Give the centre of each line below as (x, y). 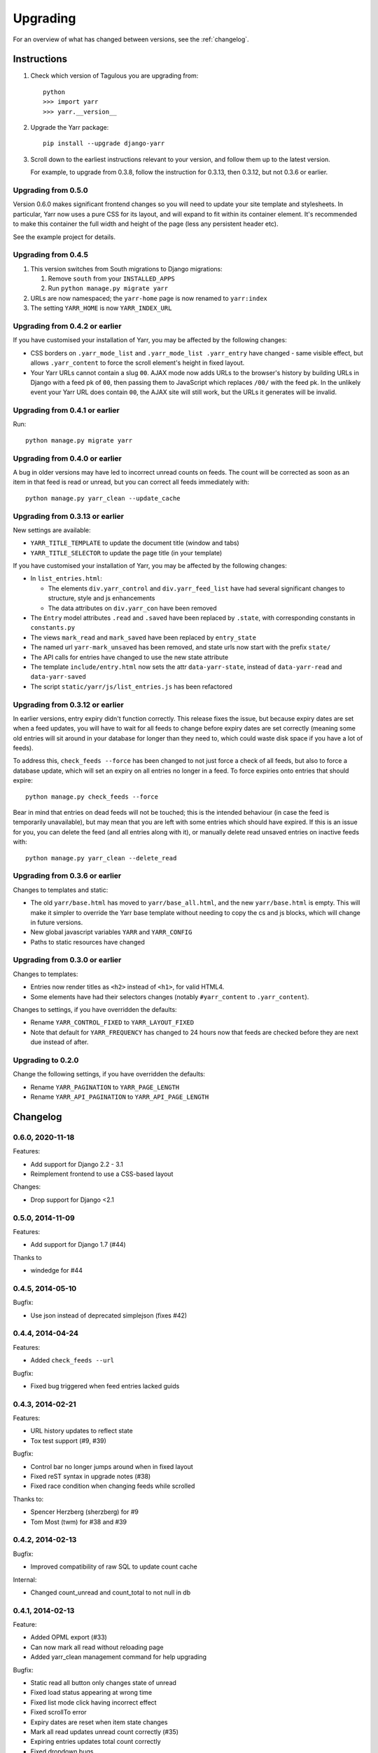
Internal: (25, 1579)
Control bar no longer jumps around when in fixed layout (112, 1466)
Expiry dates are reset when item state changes (99, 1722)
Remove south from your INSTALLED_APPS (111, 279)
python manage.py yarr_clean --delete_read (101, 858)
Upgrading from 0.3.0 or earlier (67, 960)
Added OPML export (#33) (69, 1637)
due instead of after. (59, 1042)
